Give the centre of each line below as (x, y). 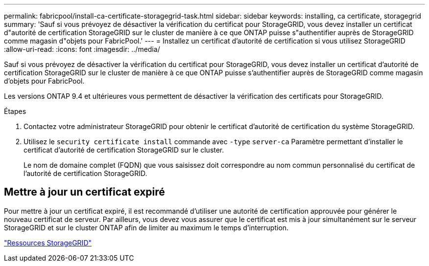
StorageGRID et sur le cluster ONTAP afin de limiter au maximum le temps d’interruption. (146, 227)
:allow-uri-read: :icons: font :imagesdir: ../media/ (82, 49)
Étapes (15, 111)
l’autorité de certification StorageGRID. (85, 173)
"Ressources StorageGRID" (48, 243)
